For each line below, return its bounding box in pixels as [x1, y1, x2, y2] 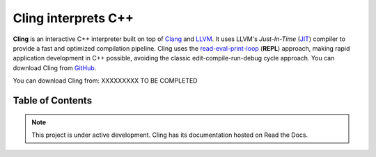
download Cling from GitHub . [13, 63, 97, 72]
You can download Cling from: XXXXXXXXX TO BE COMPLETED [13, 76, 198, 85]
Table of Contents [13, 94, 93, 106]
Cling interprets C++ [13, 10, 134, 26]
